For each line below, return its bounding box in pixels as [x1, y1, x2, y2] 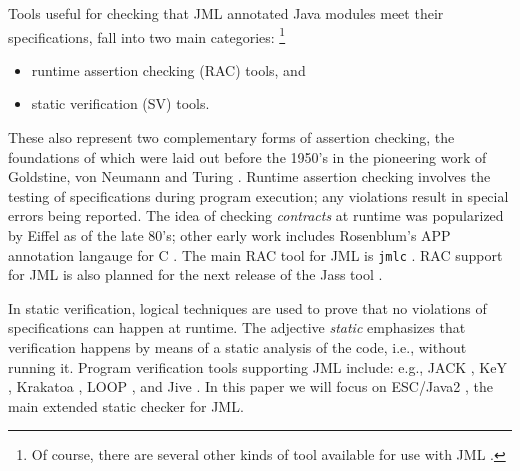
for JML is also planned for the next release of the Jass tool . [8, 264, 383, 285]
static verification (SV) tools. [31, 93, 210, 114]
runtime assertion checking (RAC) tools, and [31, 59, 306, 80]
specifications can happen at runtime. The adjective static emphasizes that [8, 317, 466, 338]
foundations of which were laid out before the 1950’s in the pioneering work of [8, 146, 487, 167]
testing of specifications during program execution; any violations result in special [8, 185, 509, 206]
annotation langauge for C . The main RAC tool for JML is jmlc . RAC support [8, 244, 503, 265]
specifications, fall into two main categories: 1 [8, 23, 286, 47]
